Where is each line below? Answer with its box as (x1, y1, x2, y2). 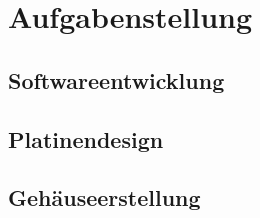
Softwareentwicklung (8, 64, 225, 95)
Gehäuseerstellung (8, 182, 201, 213)
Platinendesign (8, 123, 164, 154)
